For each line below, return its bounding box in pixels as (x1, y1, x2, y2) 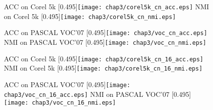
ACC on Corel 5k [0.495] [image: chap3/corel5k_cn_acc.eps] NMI (4, 1, 209, 11)
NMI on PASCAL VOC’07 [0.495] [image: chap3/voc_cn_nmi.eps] (4, 37, 207, 47)
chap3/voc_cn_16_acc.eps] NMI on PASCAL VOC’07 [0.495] (4, 89, 192, 99)
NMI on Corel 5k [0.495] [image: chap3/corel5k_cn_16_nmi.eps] (4, 63, 203, 73)
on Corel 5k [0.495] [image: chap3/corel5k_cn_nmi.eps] (4, 11, 176, 21)
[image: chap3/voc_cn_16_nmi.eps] (4, 99, 116, 107)
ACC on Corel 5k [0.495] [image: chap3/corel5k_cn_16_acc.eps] (4, 53, 204, 63)
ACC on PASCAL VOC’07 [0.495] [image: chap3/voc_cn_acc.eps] (4, 27, 208, 37)
